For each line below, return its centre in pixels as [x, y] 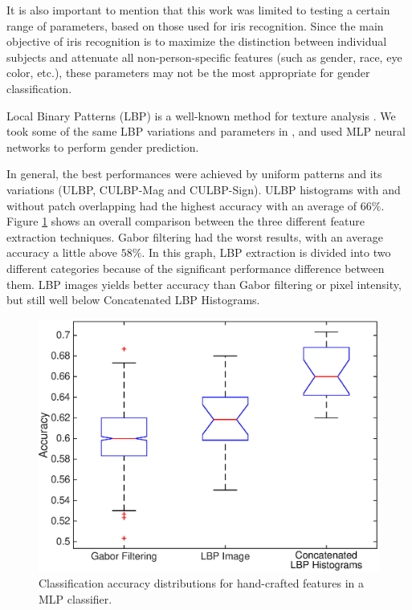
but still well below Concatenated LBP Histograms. [133, 300]
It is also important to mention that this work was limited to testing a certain [198, 10]
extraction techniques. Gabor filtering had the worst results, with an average [195, 236]
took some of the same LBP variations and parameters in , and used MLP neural [206, 131]
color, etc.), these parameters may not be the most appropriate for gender [188, 73]
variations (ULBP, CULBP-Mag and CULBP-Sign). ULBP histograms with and [204, 189]
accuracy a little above [62, 252]
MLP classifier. [75, 598]
